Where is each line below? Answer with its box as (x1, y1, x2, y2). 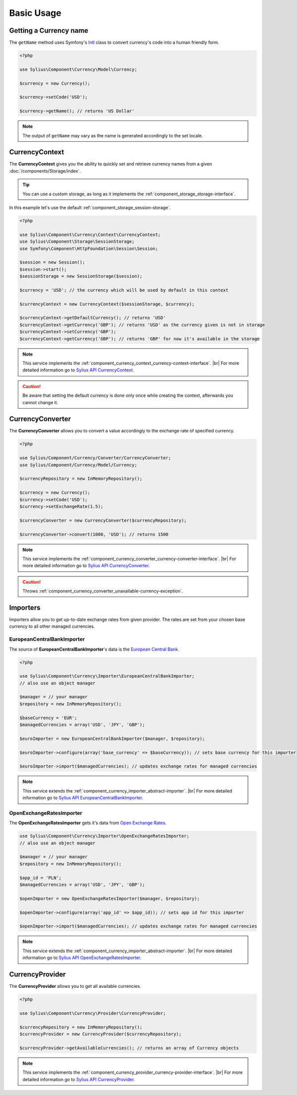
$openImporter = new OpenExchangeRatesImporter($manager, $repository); (19, 896, 200, 901)
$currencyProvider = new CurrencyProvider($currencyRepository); (19, 1031, 182, 1036)
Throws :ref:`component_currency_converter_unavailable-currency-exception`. (22, 588, 183, 594)
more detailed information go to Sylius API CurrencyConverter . (22, 563, 150, 569)
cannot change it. (22, 399, 58, 405)
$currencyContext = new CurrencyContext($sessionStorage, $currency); (19, 301, 195, 307)
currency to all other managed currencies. (9, 623, 95, 629)
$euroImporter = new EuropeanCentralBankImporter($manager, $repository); (19, 735, 205, 741)
